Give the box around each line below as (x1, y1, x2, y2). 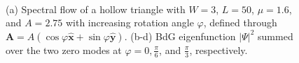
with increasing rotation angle (65, 15, 194, 30)
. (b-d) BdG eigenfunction (124, 28, 236, 43)
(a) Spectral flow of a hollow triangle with (6, 1, 186, 16)
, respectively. (189, 42, 248, 57)
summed (258, 28, 293, 43)
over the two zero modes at (6, 42, 122, 57)
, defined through (203, 15, 277, 30)
